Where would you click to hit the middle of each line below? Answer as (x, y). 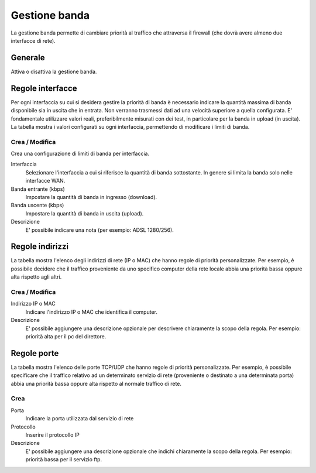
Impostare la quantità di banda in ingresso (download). (91, 197)
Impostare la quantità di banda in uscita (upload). (85, 213)
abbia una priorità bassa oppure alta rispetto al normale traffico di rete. (96, 383)
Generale (28, 58)
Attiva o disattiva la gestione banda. (54, 71)
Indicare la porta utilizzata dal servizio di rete (80, 419)
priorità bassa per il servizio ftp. (64, 460)
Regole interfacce (44, 88)
